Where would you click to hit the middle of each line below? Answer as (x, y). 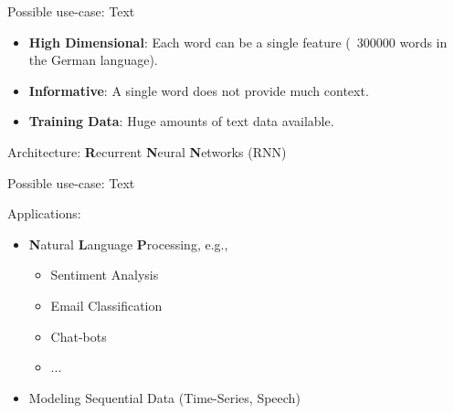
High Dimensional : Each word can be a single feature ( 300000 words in (238, 42)
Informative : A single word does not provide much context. (199, 90)
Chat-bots (79, 336)
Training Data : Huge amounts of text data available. (181, 121)
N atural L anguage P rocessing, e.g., (128, 244)
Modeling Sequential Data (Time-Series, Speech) (164, 397)
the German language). (93, 60)
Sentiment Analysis (105, 275)
